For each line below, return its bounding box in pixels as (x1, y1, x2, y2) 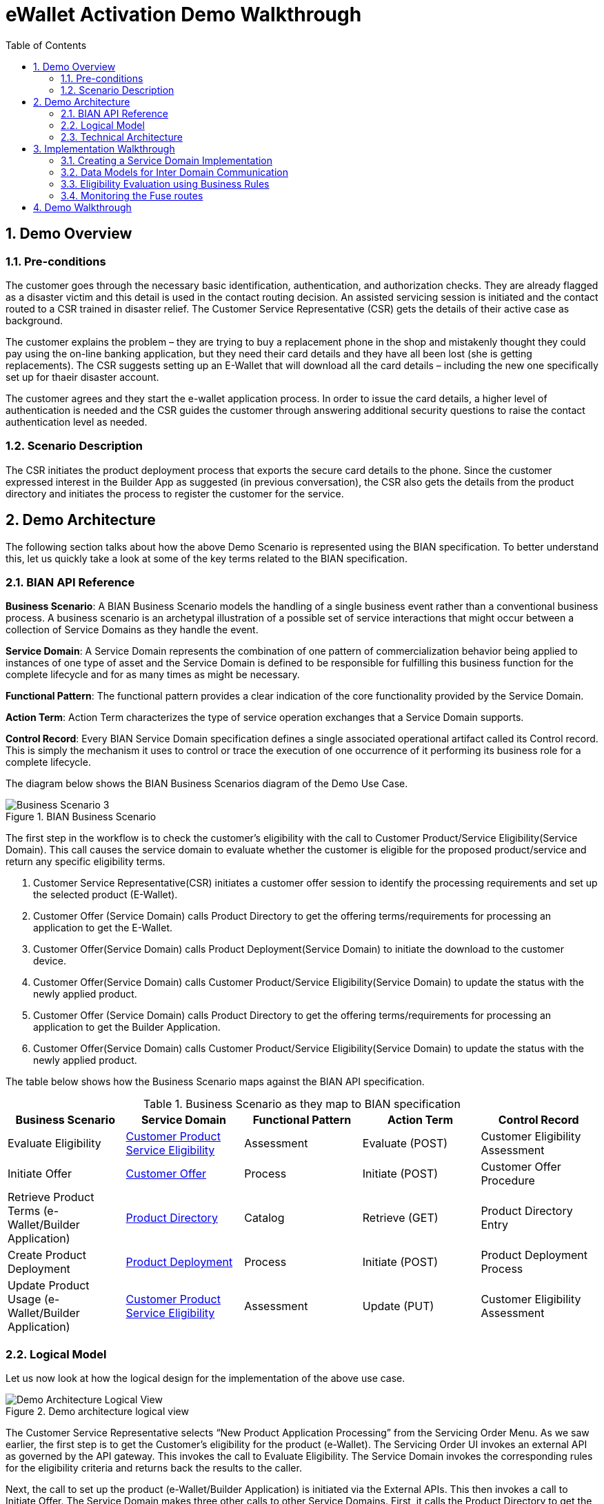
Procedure (481, 1174, 535, 1188)
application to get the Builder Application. (33, 1021, 221, 1033)
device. (33, 955, 66, 967)
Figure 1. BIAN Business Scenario (6, 811, 157, 823)
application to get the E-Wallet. (33, 922, 173, 934)
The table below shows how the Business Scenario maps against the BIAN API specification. (6, 1076, 425, 1088)
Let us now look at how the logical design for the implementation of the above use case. (6, 1372, 405, 1385)
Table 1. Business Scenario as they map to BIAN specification (143, 1097, 461, 1111)
